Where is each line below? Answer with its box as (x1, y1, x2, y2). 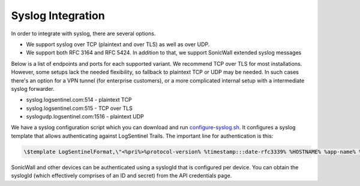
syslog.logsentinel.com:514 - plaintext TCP (26, 96, 132, 103)
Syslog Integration (11, 9, 105, 22)
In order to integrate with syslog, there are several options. (11, 30, 156, 37)
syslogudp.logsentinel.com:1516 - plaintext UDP (26, 113, 144, 120)
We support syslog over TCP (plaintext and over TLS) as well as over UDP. (26, 41, 210, 48)
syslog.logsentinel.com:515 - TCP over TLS (26, 105, 133, 112)
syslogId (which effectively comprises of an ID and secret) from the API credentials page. (11, 172, 232, 179)
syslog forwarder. (11, 85, 55, 92)
